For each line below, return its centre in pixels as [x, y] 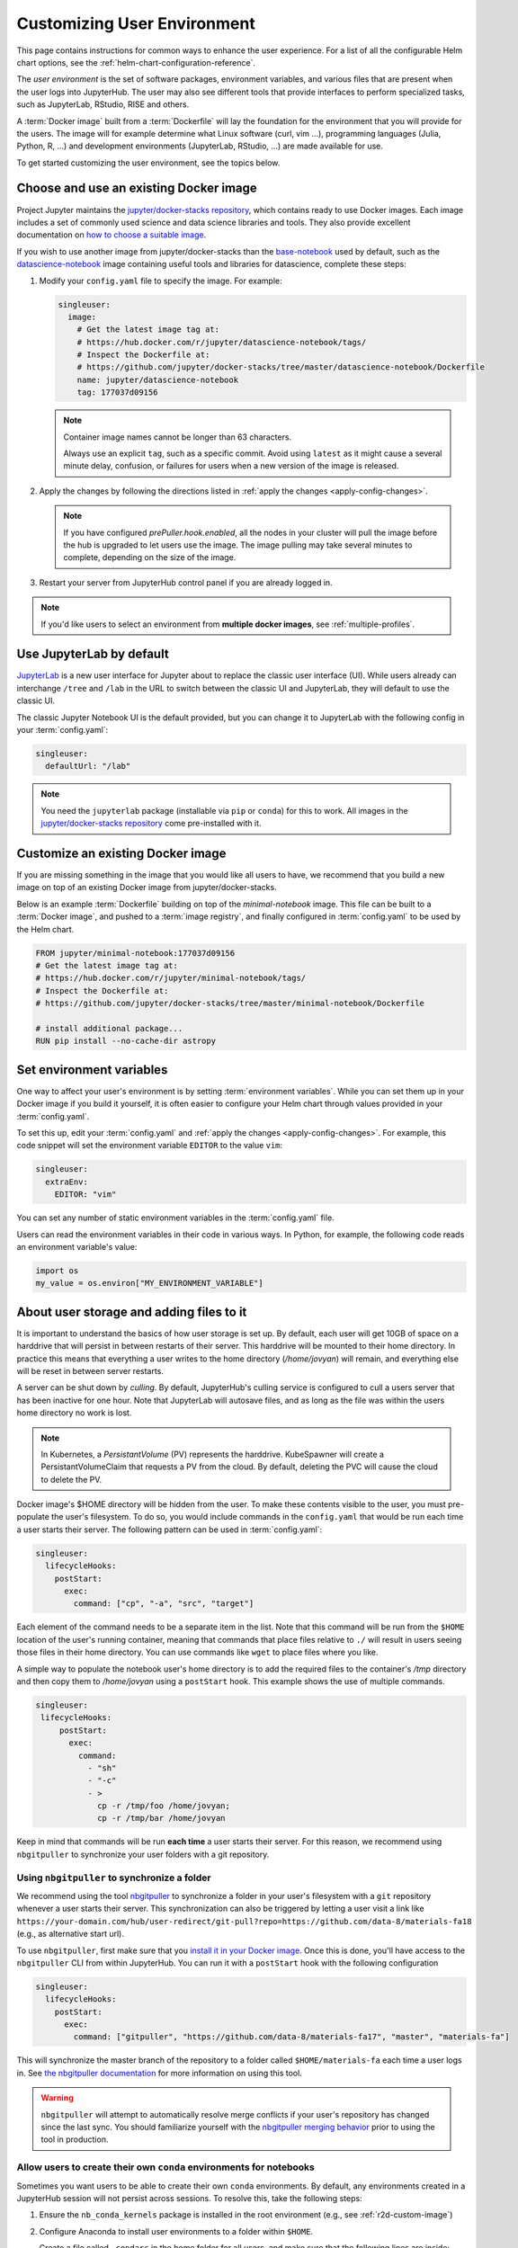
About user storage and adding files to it [132, 1311]
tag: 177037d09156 [117, 393]
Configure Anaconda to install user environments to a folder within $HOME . [176, 2231]
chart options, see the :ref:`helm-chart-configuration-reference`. [136, 62]
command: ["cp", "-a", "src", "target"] [164, 1604]
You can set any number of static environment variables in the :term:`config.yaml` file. [175, 1218]
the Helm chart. [45, 929]
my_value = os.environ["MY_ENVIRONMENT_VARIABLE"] [150, 1283]
